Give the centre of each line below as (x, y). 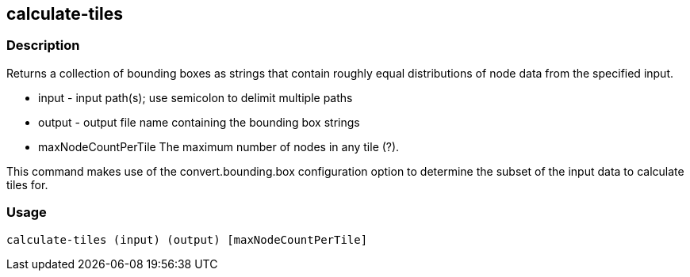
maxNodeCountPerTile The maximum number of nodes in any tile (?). (219, 146)
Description (43, 46)
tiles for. (27, 184)
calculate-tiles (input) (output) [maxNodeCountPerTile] (187, 239)
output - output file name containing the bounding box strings (199, 122)
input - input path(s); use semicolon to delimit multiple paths (195, 97)
